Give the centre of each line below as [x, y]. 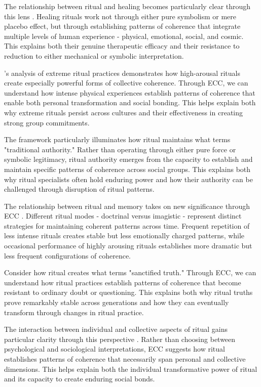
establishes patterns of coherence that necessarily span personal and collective [125, 359]
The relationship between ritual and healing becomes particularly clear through [127, 6]
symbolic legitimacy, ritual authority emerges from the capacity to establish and [128, 159]
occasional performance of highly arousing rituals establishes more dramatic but [128, 246]
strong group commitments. [47, 122]
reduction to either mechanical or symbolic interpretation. [94, 55]
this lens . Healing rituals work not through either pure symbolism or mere [120, 16]
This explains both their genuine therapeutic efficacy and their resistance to [122, 46]
